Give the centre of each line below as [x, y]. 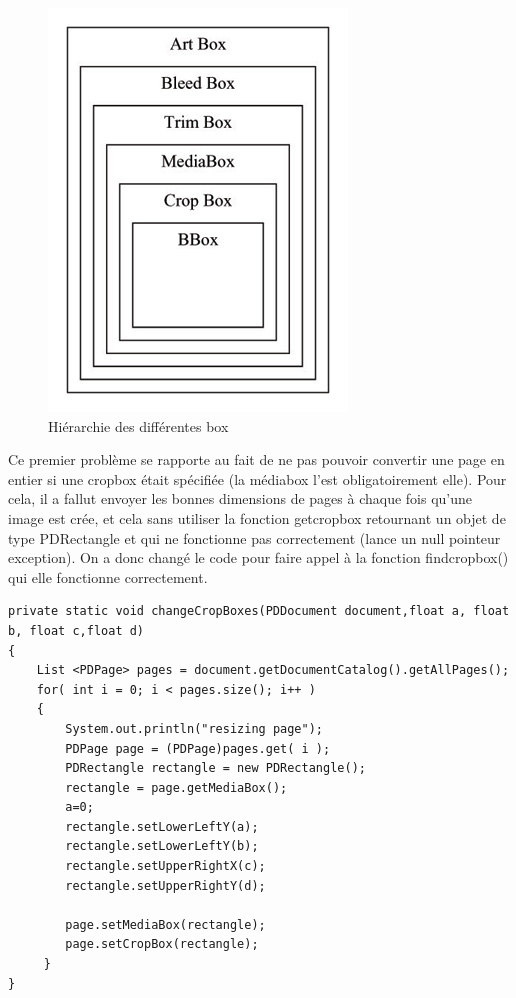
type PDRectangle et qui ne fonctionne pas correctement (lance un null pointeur [254, 537]
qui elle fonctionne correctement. [108, 576]
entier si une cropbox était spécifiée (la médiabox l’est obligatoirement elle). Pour [257, 478]
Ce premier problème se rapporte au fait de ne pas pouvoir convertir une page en [256, 459]
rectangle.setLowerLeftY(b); [162, 846]
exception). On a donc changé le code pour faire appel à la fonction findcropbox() [258, 557]
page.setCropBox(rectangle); [162, 944]
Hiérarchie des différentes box [138, 425]
